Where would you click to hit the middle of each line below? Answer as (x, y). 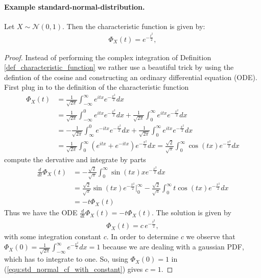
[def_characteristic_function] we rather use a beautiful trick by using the (119, 67)
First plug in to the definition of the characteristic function (97, 87)
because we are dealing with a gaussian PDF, (173, 247)
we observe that (211, 236)
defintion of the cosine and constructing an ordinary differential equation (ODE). (131, 77)
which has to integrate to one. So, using (66, 259)
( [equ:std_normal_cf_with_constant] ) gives (74, 269)
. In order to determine (143, 236)
